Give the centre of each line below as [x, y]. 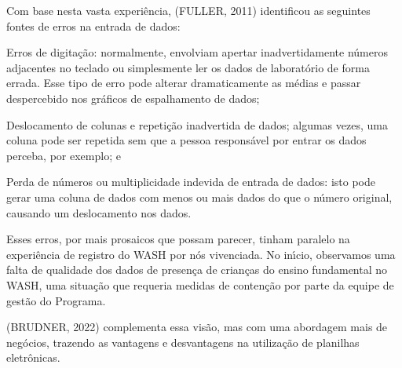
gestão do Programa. [56, 300]
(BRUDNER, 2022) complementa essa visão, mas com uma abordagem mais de [197, 327]
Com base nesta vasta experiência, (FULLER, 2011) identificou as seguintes [188, 10]
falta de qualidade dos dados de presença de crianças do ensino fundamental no [197, 270]
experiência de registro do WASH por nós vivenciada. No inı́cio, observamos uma [201, 254]
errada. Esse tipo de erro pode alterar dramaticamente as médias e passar [184, 83]
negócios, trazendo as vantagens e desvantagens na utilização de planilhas [183, 342]
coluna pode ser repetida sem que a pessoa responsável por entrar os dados [186, 140]
